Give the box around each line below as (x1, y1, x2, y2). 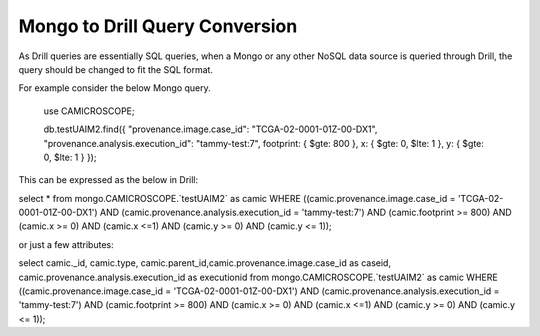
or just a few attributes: (18, 238, 114, 250)
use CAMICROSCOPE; (43, 105, 135, 117)
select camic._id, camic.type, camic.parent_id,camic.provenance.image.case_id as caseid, (18, 257, 392, 269)
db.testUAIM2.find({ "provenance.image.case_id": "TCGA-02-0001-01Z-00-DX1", (43, 123, 378, 135)
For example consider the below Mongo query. (18, 82, 212, 94)
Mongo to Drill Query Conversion (18, 15, 298, 37)
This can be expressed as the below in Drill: (18, 174, 199, 186)
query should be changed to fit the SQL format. (18, 63, 214, 75)
